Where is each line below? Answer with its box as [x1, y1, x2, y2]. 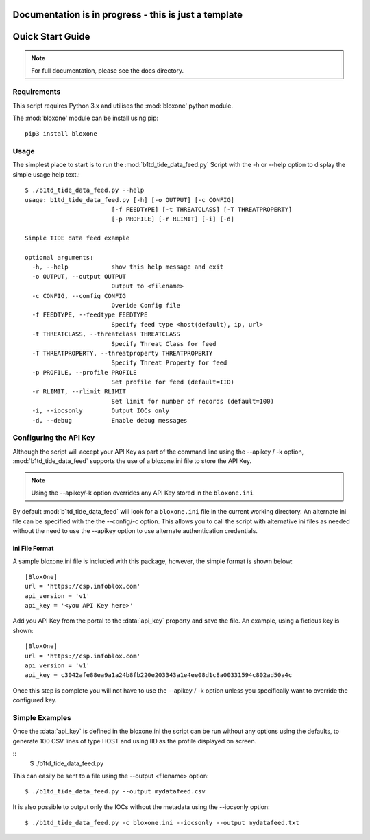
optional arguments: [25, 254, 94, 261]
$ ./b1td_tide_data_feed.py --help [25, 186, 145, 195]
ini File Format [12, 545, 54, 553]
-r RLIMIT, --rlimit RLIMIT [32, 388, 127, 395]
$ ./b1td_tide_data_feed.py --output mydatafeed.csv [25, 788, 206, 795]
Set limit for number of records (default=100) [111, 397, 274, 405]
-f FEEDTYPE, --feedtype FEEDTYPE [32, 311, 148, 319]
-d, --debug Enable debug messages [32, 417, 188, 424]
